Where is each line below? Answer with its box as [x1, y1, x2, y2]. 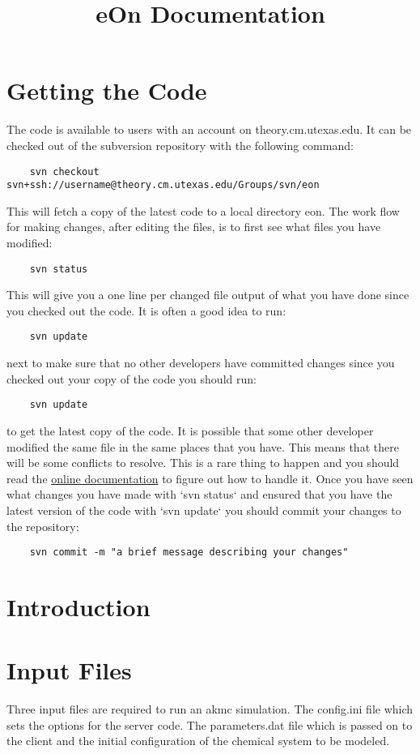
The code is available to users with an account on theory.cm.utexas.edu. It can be [6, 121, 412, 138]
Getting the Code [6, 74, 207, 107]
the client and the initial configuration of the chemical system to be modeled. [6, 732, 390, 749]
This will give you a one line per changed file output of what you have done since [6, 286, 409, 303]
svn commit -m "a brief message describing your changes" [29, 546, 349, 559]
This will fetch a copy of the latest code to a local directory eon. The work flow [6, 202, 400, 219]
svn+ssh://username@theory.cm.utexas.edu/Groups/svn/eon [6, 179, 320, 191]
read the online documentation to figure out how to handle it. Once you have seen [6, 469, 414, 486]
